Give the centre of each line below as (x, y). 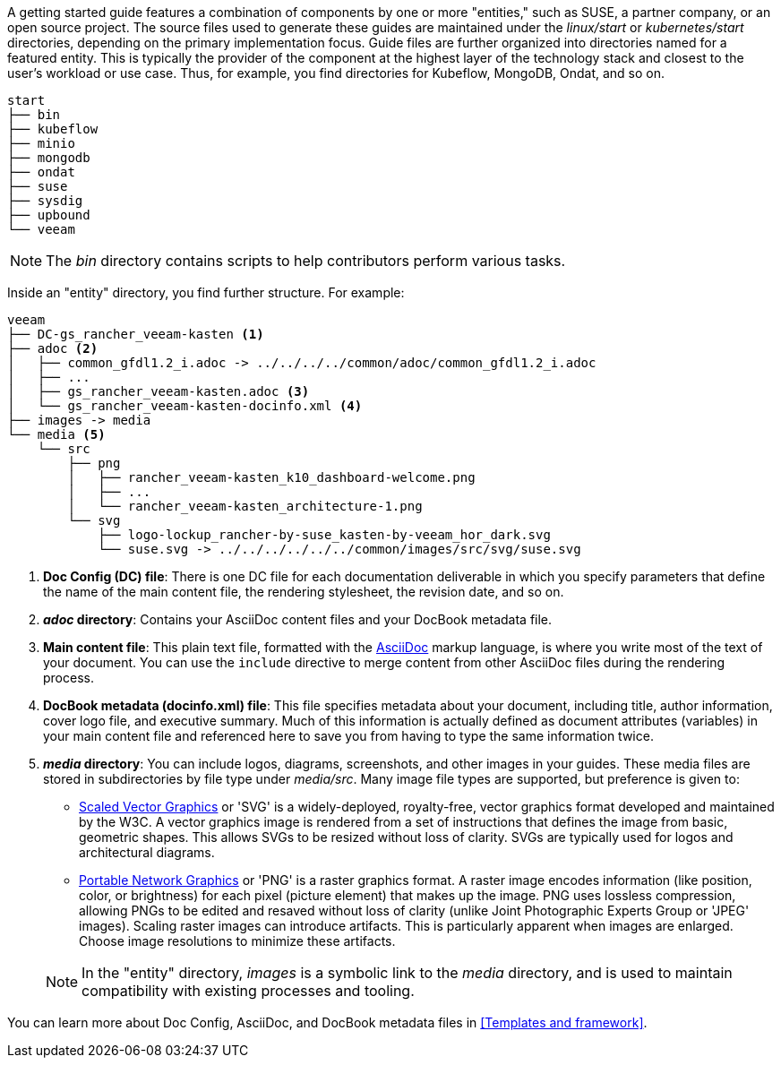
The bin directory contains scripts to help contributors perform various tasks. (306, 261)
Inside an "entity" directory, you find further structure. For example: (206, 292)
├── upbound (49, 215)
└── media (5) (56, 434)
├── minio (41, 143)
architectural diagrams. (147, 852)
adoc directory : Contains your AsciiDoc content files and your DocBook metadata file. (298, 619)
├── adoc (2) (53, 348)
